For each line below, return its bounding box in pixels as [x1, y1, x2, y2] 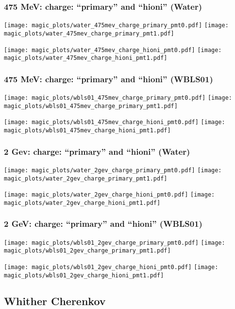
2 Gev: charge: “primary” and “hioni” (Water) [4, 145, 190, 157]
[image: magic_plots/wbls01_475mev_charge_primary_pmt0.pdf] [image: [4, 94, 233, 102]
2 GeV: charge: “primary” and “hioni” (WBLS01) [4, 218, 202, 230]
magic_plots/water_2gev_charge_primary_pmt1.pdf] [4, 175, 168, 182]
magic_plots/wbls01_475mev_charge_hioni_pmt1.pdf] [4, 127, 171, 134]
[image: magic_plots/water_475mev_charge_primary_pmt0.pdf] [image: [4, 22, 229, 29]
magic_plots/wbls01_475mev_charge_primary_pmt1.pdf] [4, 102, 178, 109]
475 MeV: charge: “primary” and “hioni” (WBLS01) [4, 73, 213, 85]
